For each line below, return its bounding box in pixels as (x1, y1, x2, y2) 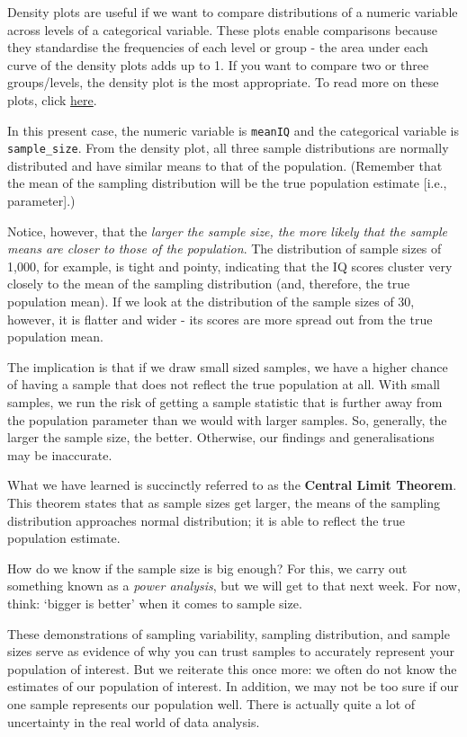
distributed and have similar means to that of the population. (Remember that (7, 155, 443, 174)
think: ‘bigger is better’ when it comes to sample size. (7, 593, 302, 612)
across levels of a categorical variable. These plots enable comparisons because (7, 20, 437, 39)
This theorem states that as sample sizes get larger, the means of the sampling (7, 493, 440, 511)
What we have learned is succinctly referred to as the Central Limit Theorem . (7, 475, 457, 494)
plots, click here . (7, 90, 97, 109)
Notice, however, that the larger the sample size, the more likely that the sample (7, 221, 447, 240)
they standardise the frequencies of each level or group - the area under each (7, 38, 428, 57)
